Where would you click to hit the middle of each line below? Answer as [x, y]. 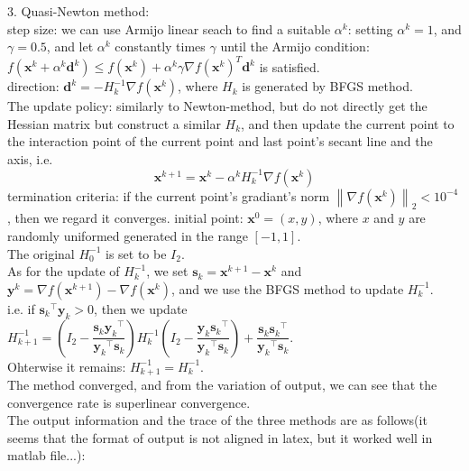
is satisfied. [290, 66]
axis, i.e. [30, 159]
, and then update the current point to [348, 123]
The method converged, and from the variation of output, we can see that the [222, 385]
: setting [370, 28]
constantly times [160, 46]
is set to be [136, 253]
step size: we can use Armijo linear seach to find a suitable [169, 28]
